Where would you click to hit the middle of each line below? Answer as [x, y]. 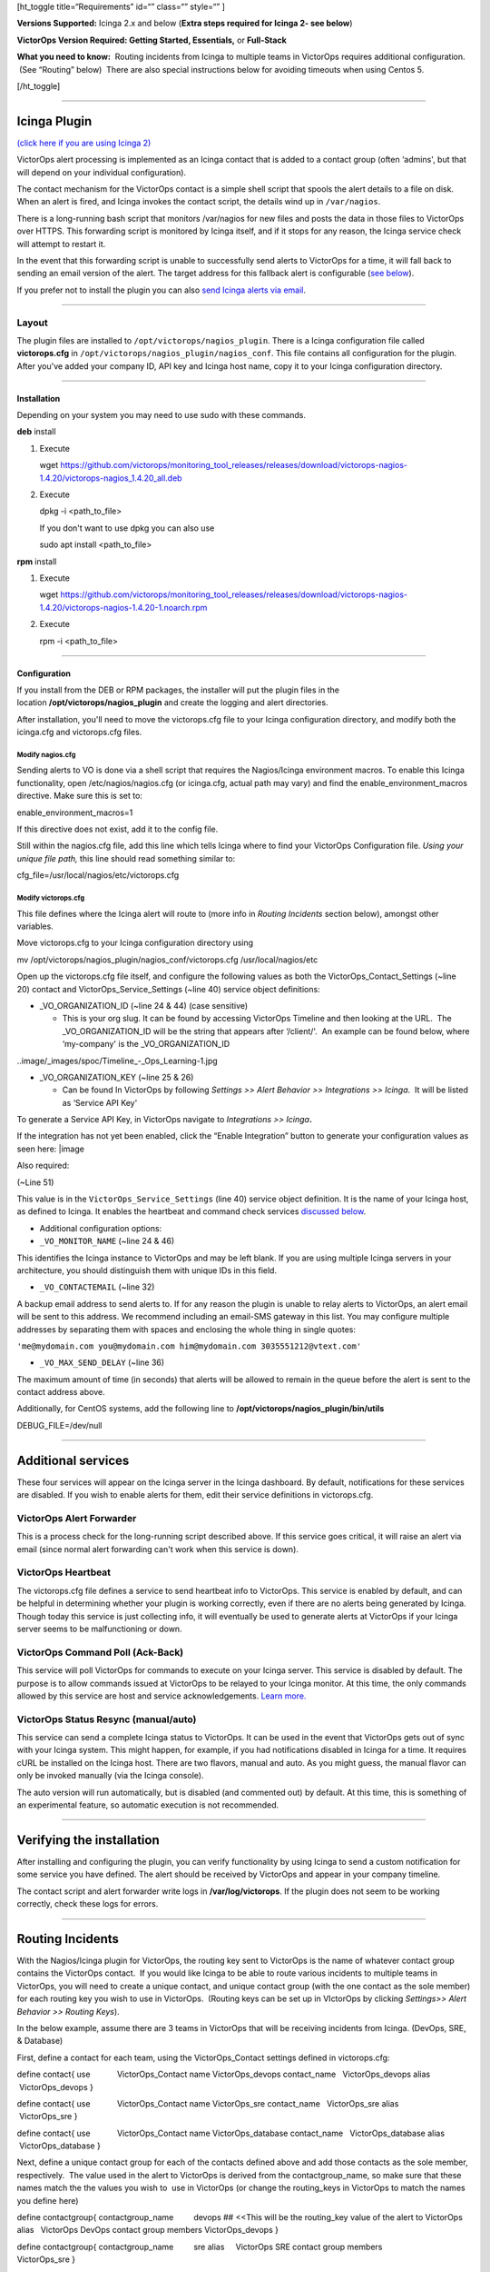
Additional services [73, 1460]
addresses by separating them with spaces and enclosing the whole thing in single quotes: [186, 1329]
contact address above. [61, 1392]
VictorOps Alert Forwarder [77, 1518]
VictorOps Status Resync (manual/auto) [107, 1719]
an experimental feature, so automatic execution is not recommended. [148, 1805]
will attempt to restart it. [61, 244]
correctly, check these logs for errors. [88, 1904]
